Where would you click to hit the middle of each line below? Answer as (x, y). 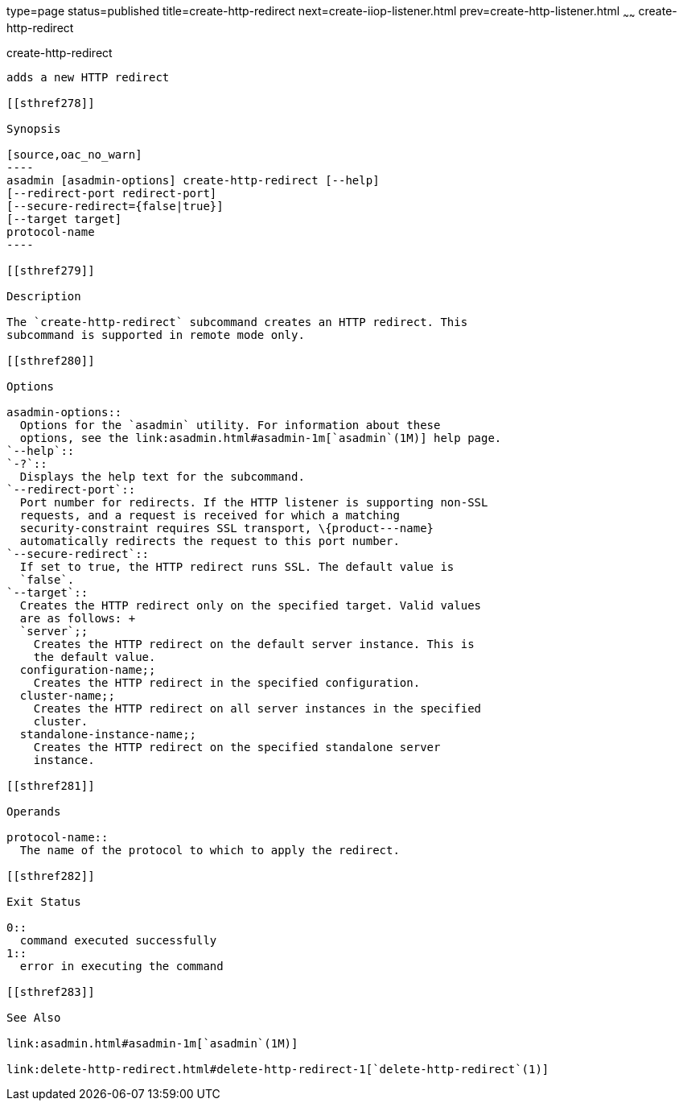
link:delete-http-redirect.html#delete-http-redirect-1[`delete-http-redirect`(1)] (278, 1069)
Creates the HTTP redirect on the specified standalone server (237, 747)
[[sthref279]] (51, 270)
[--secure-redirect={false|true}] (115, 206)
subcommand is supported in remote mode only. (156, 335)
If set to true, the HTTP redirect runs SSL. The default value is (237, 566)
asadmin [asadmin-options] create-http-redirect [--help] (193, 180)
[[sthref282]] (51, 876)
